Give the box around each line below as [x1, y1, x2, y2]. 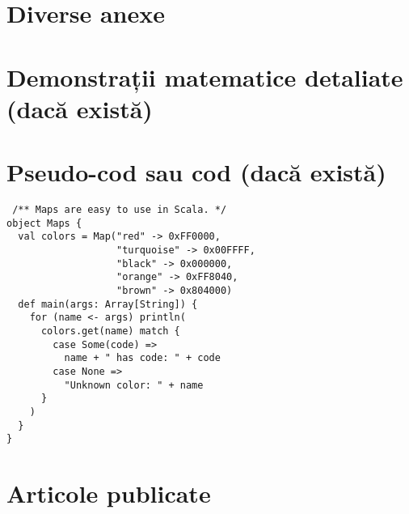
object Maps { [6, 217, 82, 229]
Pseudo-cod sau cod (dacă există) [6, 155, 386, 189]
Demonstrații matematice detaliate [6, 60, 403, 93]
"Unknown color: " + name [64, 379, 204, 391]
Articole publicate [6, 477, 211, 510]
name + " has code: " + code [64, 352, 221, 364]
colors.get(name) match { [40, 325, 180, 337]
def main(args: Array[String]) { [18, 298, 198, 310]
